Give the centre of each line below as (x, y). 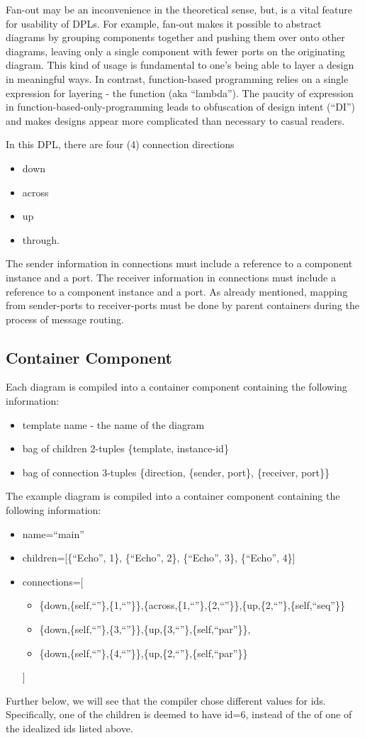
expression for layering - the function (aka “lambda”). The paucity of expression (180, 93)
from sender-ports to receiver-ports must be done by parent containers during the (182, 305)
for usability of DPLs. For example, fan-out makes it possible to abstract (164, 23)
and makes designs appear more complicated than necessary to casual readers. (175, 120)
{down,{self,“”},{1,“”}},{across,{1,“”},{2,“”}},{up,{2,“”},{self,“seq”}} (192, 605)
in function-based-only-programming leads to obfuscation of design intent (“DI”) (180, 107)
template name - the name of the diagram (113, 424)
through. (41, 239)
